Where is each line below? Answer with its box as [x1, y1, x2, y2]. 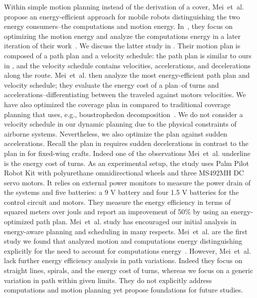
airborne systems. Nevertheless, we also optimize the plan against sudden [4, 128, 227, 139]
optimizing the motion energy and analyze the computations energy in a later [4, 30, 241, 41]
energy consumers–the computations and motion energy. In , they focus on [4, 21, 233, 31]
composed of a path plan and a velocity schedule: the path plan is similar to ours [4, 50, 252, 60]
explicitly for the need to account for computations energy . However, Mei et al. [4, 245, 251, 256]
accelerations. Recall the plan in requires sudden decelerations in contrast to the [4, 138, 249, 149]
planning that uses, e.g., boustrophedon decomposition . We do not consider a [4, 109, 243, 119]
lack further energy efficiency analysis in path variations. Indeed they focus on [4, 255, 243, 266]
